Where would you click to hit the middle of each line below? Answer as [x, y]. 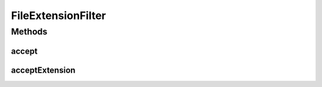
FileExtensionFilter [58, 15]
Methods [29, 32]
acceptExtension [43, 70]
